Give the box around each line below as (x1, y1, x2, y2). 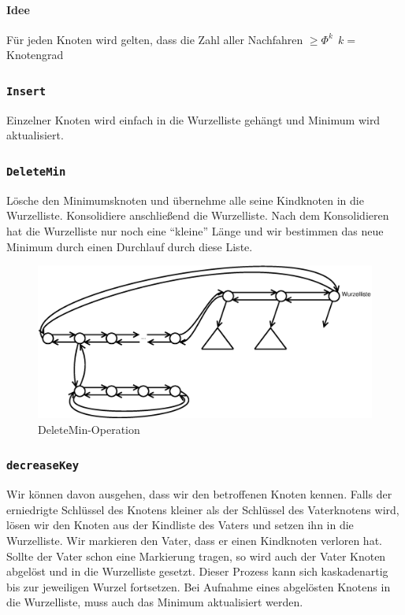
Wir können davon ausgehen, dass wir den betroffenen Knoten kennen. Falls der (6, 486, 392, 502)
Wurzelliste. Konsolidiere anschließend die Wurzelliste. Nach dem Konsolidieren (6, 207, 389, 224)
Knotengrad (6, 46, 64, 63)
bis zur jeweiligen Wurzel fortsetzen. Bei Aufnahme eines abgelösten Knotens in (6, 578, 391, 595)
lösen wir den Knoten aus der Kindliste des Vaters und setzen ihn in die (6, 517, 354, 533)
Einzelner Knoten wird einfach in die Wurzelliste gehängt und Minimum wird (6, 111, 381, 128)
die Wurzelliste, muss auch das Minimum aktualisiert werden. (6, 594, 303, 610)
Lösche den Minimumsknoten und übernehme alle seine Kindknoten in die (6, 191, 364, 208)
